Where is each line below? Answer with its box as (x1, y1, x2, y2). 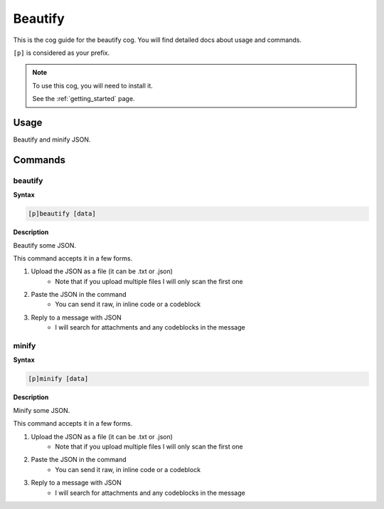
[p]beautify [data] (28, 210, 96, 218)
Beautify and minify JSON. (13, 135, 91, 144)
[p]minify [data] (28, 374, 89, 383)
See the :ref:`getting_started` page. (32, 95, 135, 103)
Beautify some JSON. (13, 241, 76, 249)
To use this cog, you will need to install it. (32, 81, 153, 90)
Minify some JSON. (13, 406, 70, 414)
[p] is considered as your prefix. (13, 48, 110, 57)
